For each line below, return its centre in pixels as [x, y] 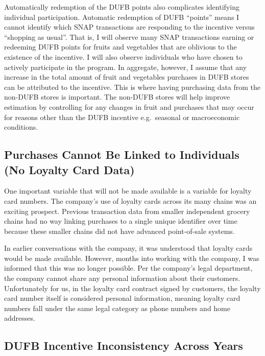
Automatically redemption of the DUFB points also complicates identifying [122, 7]
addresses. [20, 318]
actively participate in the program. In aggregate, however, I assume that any [126, 67]
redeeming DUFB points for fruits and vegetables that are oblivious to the [121, 47]
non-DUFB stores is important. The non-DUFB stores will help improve [117, 97]
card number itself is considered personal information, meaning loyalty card [122, 298]
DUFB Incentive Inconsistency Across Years [124, 346]
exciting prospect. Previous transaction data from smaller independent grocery [127, 211]
